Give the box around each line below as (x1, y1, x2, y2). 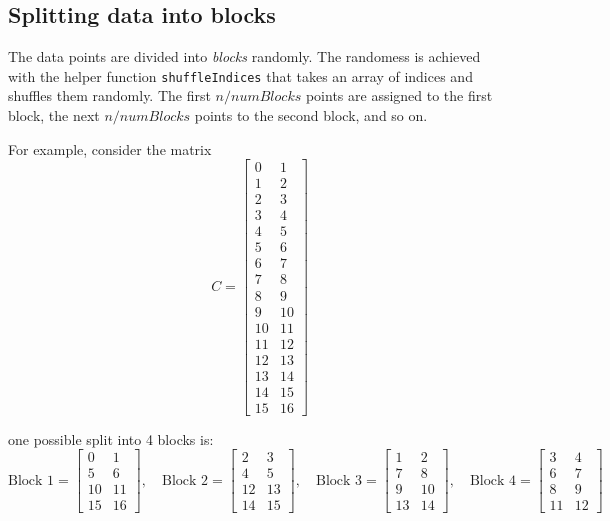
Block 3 (315, 473, 363, 488)
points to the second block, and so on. (194, 105, 428, 126)
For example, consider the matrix (8, 138, 212, 159)
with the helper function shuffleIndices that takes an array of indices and (8, 65, 473, 86)
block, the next (8, 105, 100, 126)
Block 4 (469, 473, 517, 488)
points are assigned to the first (305, 85, 493, 106)
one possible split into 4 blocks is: (8, 428, 214, 449)
